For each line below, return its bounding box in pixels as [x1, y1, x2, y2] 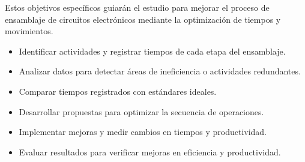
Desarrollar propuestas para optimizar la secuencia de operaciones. [19, 105, 264, 118]
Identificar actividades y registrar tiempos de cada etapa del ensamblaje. [19, 44, 286, 57]
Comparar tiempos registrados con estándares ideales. [19, 85, 217, 97]
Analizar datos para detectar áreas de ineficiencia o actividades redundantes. [19, 65, 301, 77]
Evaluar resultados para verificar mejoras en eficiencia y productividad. [19, 145, 281, 158]
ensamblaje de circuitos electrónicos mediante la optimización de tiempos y [5, 13, 281, 25]
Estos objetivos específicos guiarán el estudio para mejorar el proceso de [5, 1, 270, 13]
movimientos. [5, 25, 53, 37]
